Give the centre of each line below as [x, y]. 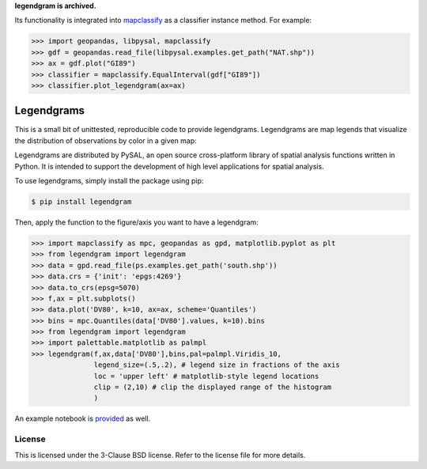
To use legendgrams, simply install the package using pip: [109, 181]
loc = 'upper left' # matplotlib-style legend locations [206, 376]
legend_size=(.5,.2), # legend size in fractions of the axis [217, 365]
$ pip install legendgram [81, 201]
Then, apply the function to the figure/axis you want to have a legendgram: [136, 222]
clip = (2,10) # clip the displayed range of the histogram [213, 387]
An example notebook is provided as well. [83, 418]
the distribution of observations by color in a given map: [106, 140]
